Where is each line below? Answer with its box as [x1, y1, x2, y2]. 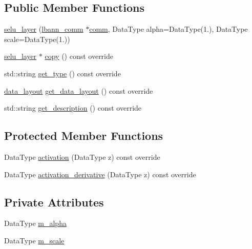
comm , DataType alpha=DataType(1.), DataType [89, 24, 248, 34]
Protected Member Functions [4, 128, 163, 143]
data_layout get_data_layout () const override [4, 85, 153, 96]
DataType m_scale [4, 235, 65, 245]
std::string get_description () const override [4, 102, 142, 113]
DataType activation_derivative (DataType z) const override [4, 169, 196, 179]
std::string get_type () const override [4, 68, 121, 78]
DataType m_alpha [4, 218, 67, 229]
